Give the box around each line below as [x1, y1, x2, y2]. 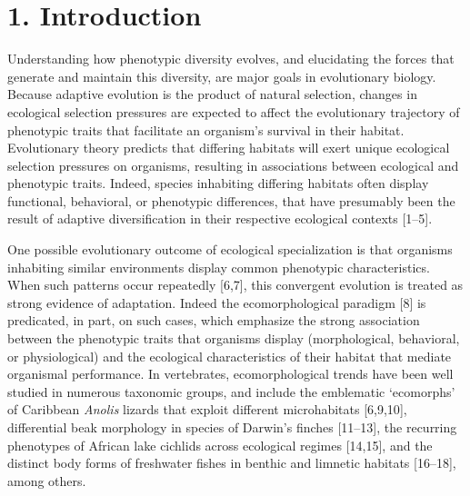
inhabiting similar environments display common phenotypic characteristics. [7, 257, 430, 276]
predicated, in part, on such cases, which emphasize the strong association [7, 311, 420, 330]
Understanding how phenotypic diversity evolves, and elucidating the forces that [7, 49, 455, 68]
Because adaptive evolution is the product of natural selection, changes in [7, 84, 417, 104]
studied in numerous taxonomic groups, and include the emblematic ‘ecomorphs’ [7, 382, 455, 401]
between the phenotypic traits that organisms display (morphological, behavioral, [7, 329, 460, 348]
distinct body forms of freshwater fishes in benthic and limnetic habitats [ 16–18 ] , [7, 453, 456, 472]
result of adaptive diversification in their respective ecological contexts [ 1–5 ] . [7, 209, 433, 228]
